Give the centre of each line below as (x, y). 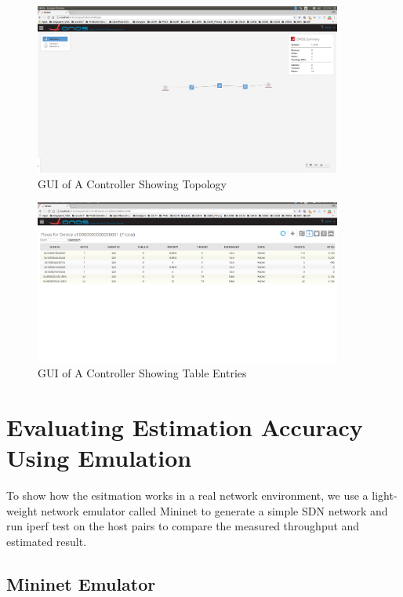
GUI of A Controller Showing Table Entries (142, 373)
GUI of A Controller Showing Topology (132, 183)
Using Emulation (99, 458)
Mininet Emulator (81, 583)
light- (385, 495)
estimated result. (47, 541)
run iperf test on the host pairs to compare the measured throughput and (183, 526)
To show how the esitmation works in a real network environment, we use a (187, 495)
